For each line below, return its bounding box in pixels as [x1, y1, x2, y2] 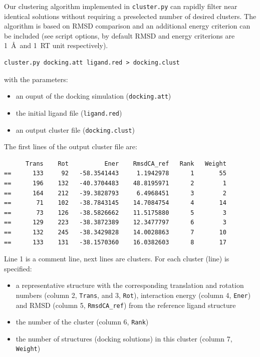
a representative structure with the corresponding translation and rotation [16, 280, 244, 290]
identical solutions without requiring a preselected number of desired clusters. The [4, 11, 256, 21]
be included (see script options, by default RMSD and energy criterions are [4, 30, 235, 41]
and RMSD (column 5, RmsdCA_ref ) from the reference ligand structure [16, 299, 236, 310]
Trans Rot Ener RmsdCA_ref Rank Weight [25, 160, 226, 167]
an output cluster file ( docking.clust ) [16, 124, 135, 135]
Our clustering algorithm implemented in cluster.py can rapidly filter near [4, 1, 237, 11]
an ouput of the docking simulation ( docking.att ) [16, 91, 171, 101]
